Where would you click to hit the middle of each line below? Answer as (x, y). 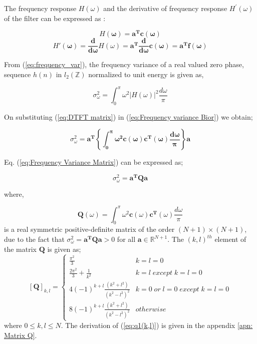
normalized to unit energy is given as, (146, 74)
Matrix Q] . (21, 335)
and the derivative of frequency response (165, 8)
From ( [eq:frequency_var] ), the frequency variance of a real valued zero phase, (124, 64)
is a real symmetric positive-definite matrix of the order (89, 229)
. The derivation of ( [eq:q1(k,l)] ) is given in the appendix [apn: (157, 325)
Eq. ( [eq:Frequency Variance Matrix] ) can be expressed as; (94, 162)
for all (126, 239)
